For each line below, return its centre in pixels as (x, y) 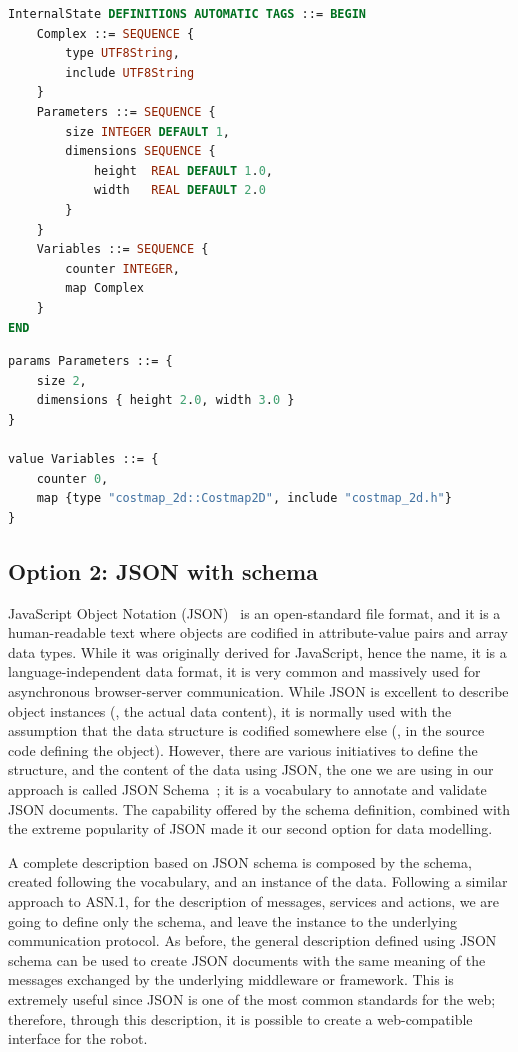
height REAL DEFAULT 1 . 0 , (183, 170)
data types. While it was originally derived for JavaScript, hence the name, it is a (257, 651)
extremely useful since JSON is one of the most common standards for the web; (252, 998)
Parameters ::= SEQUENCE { (126, 111)
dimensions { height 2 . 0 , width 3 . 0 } (165, 400)
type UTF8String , (122, 53)
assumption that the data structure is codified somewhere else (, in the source (246, 730)
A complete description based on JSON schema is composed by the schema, (240, 861)
